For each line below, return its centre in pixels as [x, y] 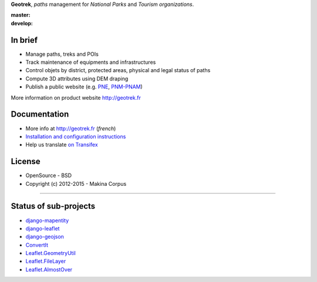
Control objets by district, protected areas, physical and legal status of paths [118, 70]
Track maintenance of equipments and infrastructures [91, 62]
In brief [24, 40]
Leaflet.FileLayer [46, 261]
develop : [22, 23]
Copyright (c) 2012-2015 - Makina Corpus [76, 184]
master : [21, 15]
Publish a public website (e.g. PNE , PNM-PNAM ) [84, 87]
